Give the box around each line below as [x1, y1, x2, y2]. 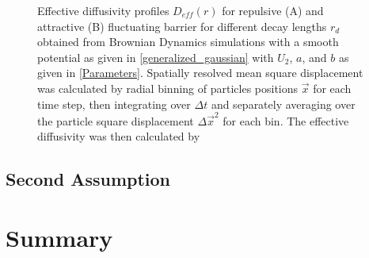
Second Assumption [6, 167, 171, 191]
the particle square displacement [37, 112, 194, 129]
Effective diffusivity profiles [37, 2, 169, 18]
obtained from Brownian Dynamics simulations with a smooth [37, 33, 339, 50]
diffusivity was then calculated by [37, 128, 200, 144]
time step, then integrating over [37, 95, 191, 112]
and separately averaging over [211, 95, 356, 112]
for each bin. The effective [223, 112, 349, 129]
